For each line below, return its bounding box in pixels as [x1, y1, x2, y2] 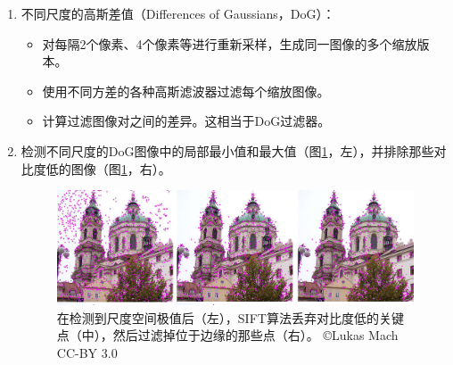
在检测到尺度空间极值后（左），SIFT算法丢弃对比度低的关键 [56, 308, 404, 327]
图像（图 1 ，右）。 [70, 159, 171, 178]
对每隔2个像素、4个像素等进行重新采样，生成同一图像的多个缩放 [42, 34, 417, 53]
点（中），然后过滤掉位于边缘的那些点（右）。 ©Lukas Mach [56, 326, 399, 344]
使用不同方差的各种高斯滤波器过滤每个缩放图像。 [42, 81, 330, 100]
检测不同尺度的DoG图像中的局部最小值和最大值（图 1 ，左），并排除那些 [21, 141, 434, 160]
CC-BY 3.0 [56, 344, 118, 362]
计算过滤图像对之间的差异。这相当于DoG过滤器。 [42, 112, 331, 130]
